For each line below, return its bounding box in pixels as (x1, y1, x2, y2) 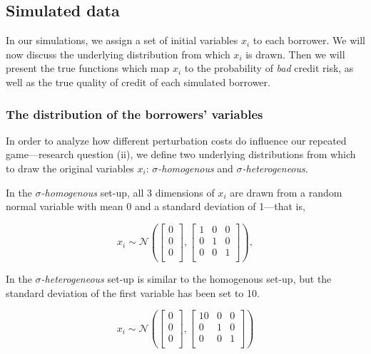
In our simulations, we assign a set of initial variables (6, 33, 238, 48)
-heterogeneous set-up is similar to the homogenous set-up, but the (41, 271, 332, 286)
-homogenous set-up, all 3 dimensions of (41, 184, 215, 199)
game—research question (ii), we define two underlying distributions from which (6, 147, 356, 162)
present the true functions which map (6, 61, 170, 76)
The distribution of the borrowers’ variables (6, 105, 263, 123)
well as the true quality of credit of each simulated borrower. (6, 74, 270, 89)
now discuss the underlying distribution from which (6, 46, 230, 61)
